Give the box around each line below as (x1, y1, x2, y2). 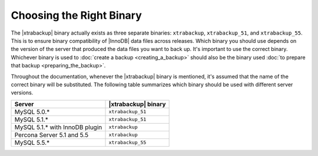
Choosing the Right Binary (11, 9, 143, 22)
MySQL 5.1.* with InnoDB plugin (14, 123, 102, 131)
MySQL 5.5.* (14, 138, 50, 147)
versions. (11, 89, 34, 96)
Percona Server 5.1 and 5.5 (14, 131, 88, 139)
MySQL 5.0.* (14, 107, 50, 116)
